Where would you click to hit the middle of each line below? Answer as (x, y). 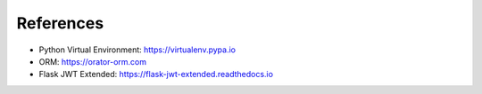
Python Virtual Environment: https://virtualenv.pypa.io (137, 50)
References (60, 23)
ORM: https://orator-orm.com (93, 61)
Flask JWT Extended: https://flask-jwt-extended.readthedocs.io (156, 74)
